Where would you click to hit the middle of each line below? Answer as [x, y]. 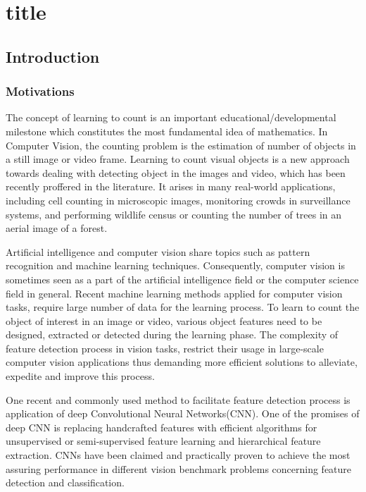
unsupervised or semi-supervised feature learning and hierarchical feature [163, 441]
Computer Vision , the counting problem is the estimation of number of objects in [181, 145]
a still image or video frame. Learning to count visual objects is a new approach [178, 159]
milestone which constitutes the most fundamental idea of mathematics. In [167, 131]
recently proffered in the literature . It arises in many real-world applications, [171, 186]
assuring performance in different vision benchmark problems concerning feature [179, 468]
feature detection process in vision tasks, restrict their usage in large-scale [165, 348]
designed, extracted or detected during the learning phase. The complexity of [172, 334]
